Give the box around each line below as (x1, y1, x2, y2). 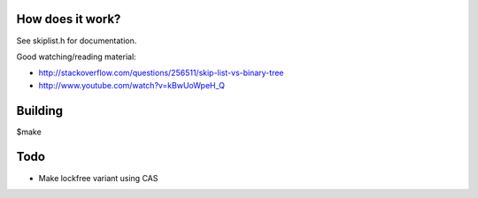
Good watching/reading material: (16, 51, 136, 62)
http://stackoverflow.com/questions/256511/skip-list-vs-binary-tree (38, 67, 284, 79)
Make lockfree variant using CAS (38, 172, 158, 183)
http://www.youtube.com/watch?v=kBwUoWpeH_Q (38, 80, 226, 90)
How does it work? (16, 11, 121, 27)
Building (16, 103, 64, 118)
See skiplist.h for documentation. (16, 35, 137, 46)
